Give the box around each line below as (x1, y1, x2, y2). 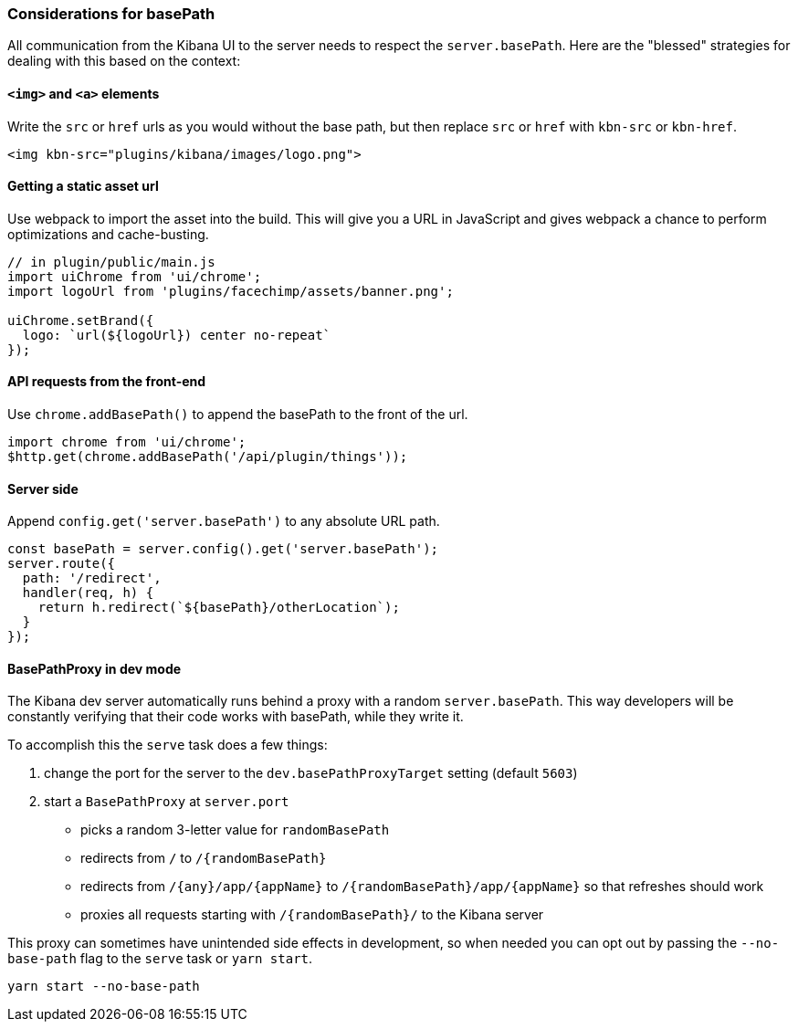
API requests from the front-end (7, 373, 206, 390)
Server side (7, 480, 79, 497)
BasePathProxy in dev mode (7, 660, 182, 677)
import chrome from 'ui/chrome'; (7, 435, 247, 450)
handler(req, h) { (22, 585, 154, 601)
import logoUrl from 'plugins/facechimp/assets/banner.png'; (7, 283, 454, 299)
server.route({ (7, 556, 116, 572)
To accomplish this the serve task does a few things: (7, 737, 328, 753)
